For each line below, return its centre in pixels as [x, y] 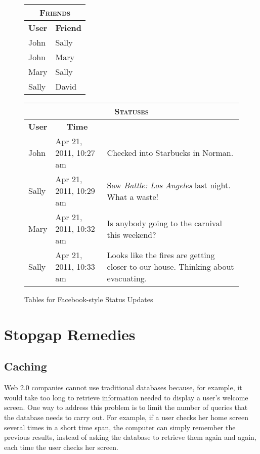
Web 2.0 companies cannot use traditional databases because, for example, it [123, 387]
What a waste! [133, 196]
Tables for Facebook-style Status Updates [89, 299]
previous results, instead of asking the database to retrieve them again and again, [130, 437]
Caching [26, 366]
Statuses [132, 111]
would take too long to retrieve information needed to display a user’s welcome [126, 397]
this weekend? [132, 234]
